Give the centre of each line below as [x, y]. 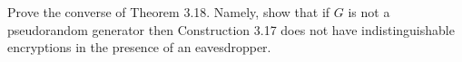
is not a [369, 12]
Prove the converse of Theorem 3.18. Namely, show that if [169, 12]
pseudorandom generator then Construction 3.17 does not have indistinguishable [231, 29]
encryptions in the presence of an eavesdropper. [139, 47]
